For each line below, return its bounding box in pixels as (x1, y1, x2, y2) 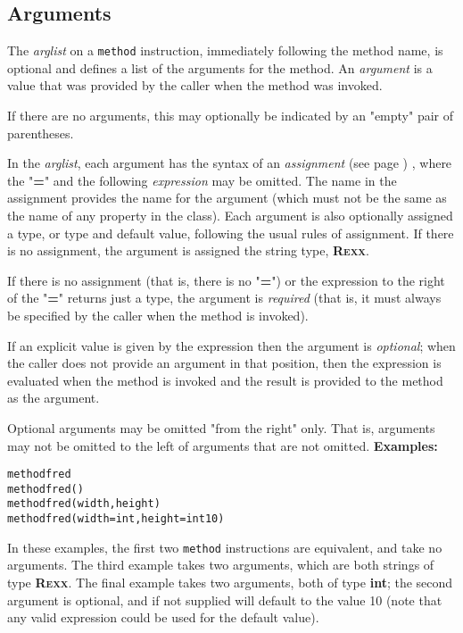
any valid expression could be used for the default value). (7, 608, 319, 627)
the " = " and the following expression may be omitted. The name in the (7, 171, 397, 189)
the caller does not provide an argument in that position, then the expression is (7, 354, 442, 372)
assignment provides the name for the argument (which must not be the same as (7, 188, 447, 207)
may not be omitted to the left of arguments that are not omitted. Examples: (7, 436, 438, 454)
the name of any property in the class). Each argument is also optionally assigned (7, 206, 453, 225)
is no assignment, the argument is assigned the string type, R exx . (7, 241, 369, 260)
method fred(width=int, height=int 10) (7, 512, 225, 526)
